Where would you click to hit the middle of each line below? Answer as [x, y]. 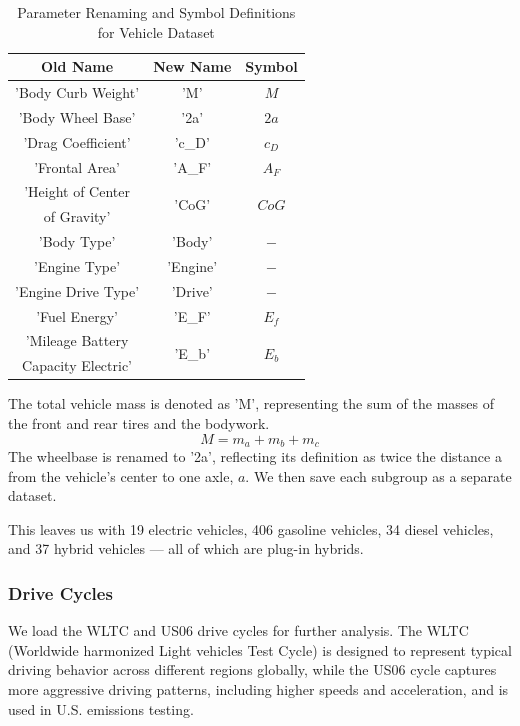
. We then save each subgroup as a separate [378, 475]
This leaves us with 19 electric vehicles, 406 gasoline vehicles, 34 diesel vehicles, [251, 528]
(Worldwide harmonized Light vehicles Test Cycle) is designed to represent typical [260, 649]
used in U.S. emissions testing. [101, 708]
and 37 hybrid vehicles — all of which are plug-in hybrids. [186, 548]
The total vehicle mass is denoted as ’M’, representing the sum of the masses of [251, 403]
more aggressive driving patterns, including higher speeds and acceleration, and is [258, 689]
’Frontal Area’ [77, 166]
